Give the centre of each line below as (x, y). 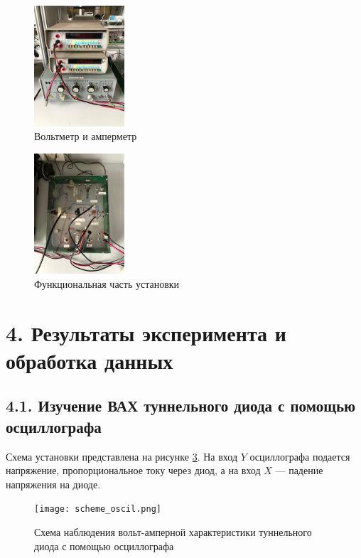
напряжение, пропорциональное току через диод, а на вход (133, 470)
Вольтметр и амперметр (86, 136)
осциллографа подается (300, 456)
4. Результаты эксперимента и (146, 332)
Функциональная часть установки (107, 283)
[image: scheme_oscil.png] (98, 509)
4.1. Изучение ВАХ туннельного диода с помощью (181, 406)
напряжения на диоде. (53, 484)
